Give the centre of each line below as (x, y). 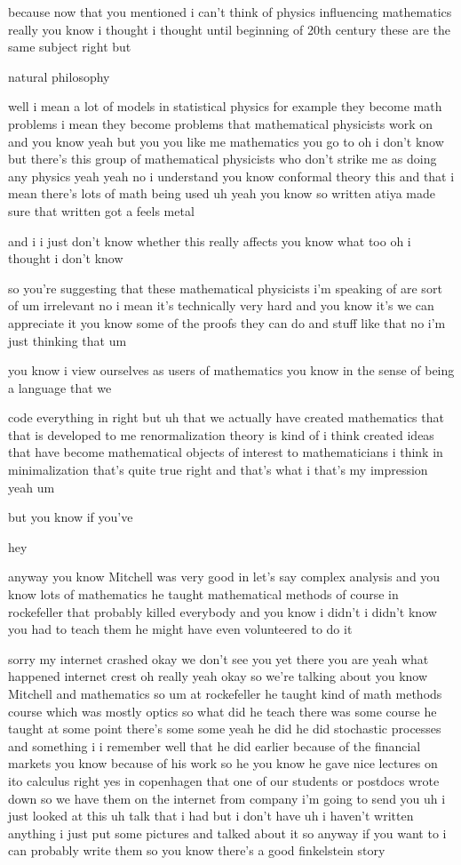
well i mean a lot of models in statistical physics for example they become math (225, 106)
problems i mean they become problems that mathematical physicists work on (221, 123)
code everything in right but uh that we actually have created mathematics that (226, 417)
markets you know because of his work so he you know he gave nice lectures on (223, 763)
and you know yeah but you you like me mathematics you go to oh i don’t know (226, 141)
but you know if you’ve (71, 517)
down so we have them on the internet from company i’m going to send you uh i (227, 798)
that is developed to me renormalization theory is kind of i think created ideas (221, 434)
